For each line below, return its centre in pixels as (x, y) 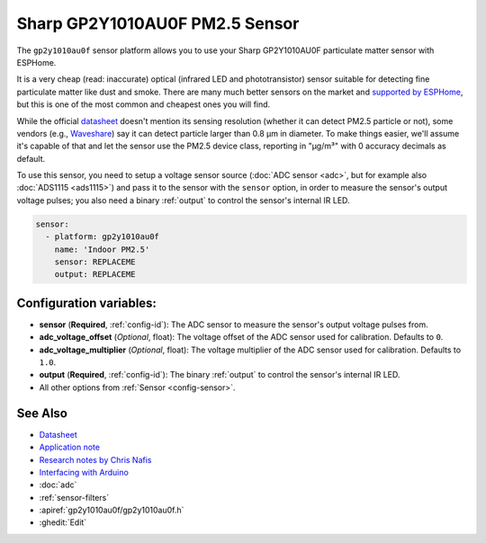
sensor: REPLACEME (95, 262)
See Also (42, 413)
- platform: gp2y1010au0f (102, 237)
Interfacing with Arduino (84, 472)
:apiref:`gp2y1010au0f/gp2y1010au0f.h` (112, 510)
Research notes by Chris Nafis (95, 459)
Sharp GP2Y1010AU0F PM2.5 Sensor (158, 23)
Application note (70, 447)
